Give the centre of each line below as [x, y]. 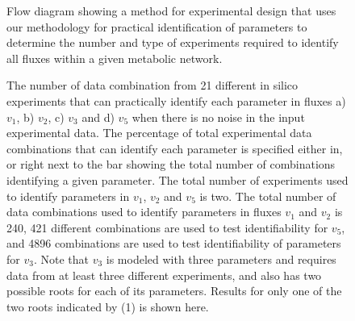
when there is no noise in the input [218, 117]
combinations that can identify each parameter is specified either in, [175, 148]
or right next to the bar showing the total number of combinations [171, 164]
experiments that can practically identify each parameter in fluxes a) [176, 100]
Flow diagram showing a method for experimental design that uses [171, 10]
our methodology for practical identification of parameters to [157, 26]
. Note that [61, 258]
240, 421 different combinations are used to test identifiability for [167, 227]
